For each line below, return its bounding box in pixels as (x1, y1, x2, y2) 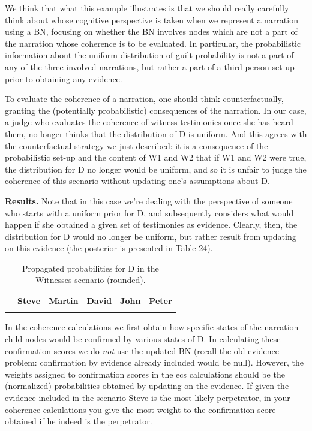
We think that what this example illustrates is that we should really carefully (5, 2, 289, 14)
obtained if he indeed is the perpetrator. (5, 415, 152, 427)
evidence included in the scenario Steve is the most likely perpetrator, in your (5, 391, 290, 403)
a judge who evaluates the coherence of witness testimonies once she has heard (5, 116, 293, 128)
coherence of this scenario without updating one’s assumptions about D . (5, 174, 270, 187)
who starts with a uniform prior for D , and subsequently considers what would (5, 206, 294, 219)
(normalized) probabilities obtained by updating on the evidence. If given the (5, 379, 289, 392)
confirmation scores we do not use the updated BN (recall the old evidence (5, 344, 279, 357)
